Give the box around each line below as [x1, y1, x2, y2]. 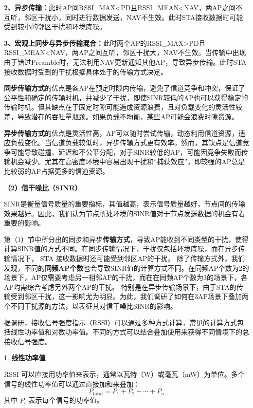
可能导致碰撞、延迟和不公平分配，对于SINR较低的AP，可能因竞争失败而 [10, 147, 241, 157]
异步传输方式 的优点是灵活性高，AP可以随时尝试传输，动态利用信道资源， [4, 128, 239, 138]
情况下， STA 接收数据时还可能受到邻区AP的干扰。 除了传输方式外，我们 [10, 253, 245, 263]
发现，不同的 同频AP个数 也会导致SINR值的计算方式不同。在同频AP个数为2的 [4, 262, 249, 273]
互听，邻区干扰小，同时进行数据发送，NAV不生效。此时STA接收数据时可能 [4, 12, 243, 22]
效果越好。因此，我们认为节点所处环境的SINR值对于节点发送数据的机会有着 [4, 208, 245, 218]
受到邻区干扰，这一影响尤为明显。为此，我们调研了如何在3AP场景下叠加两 [10, 291, 249, 301]
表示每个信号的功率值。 [28, 394, 104, 405]
